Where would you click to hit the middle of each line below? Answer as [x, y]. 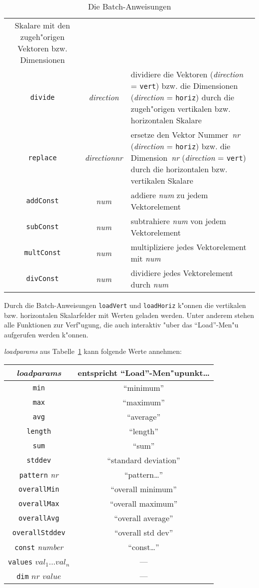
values [20, 562]
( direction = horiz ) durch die [183, 97]
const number [39, 547]
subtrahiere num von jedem [178, 221]
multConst [43, 253]
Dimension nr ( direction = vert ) [188, 157]
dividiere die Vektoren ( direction [187, 74]
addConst [42, 201]
